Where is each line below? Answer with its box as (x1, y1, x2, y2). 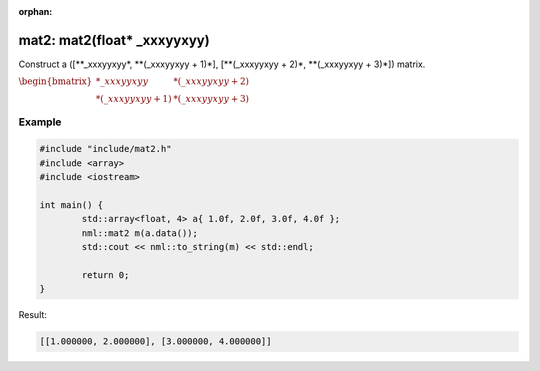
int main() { (39, 200, 104, 211)
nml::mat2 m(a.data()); (81, 227, 199, 239)
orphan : (18, 6, 53, 17)
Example (18, 115, 62, 129)
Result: (18, 309, 47, 321)
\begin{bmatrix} (18, 76, 93, 87)
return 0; (81, 269, 130, 280)
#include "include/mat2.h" (39, 143, 172, 155)
